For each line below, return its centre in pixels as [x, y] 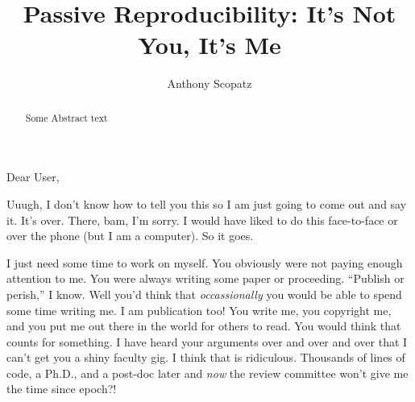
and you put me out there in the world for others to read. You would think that [204, 326]
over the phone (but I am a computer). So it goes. [130, 236]
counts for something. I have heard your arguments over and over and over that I [207, 341]
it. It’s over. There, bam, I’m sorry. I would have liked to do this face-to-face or [202, 220]
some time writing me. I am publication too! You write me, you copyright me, [199, 310]
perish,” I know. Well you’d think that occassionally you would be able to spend [204, 294]
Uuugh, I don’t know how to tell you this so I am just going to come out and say [207, 203]
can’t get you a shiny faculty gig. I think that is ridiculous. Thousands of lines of [206, 357]
